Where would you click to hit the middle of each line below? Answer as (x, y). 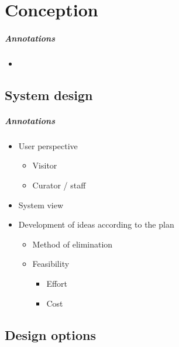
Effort (57, 284)
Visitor (45, 165)
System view (41, 205)
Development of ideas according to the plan (96, 224)
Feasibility (51, 264)
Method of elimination (73, 244)
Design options (50, 334)
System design (49, 95)
